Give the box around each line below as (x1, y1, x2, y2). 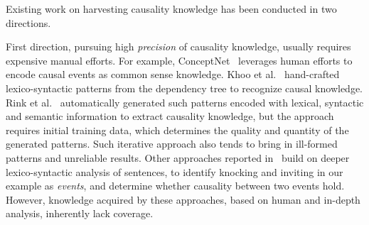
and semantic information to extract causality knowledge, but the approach (6, 109, 334, 124)
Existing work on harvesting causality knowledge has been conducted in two (6, 1, 337, 16)
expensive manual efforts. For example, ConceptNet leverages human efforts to (6, 53, 353, 67)
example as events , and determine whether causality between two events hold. (6, 178, 345, 193)
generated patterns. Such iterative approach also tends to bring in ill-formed (6, 136, 338, 151)
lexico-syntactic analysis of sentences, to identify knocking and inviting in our (6, 164, 343, 179)
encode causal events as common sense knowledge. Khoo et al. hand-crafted (6, 67, 340, 82)
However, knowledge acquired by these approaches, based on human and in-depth (6, 192, 360, 207)
